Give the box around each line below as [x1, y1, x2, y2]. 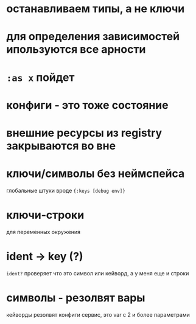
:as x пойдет [6, 71, 75, 84]
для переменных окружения [6, 228, 81, 235]
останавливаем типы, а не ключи [6, 2, 185, 16]
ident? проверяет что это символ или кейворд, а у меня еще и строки [6, 269, 189, 277]
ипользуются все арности [6, 43, 146, 57]
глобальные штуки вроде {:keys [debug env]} [6, 187, 126, 194]
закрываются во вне [6, 139, 116, 153]
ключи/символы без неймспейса [6, 167, 185, 181]
